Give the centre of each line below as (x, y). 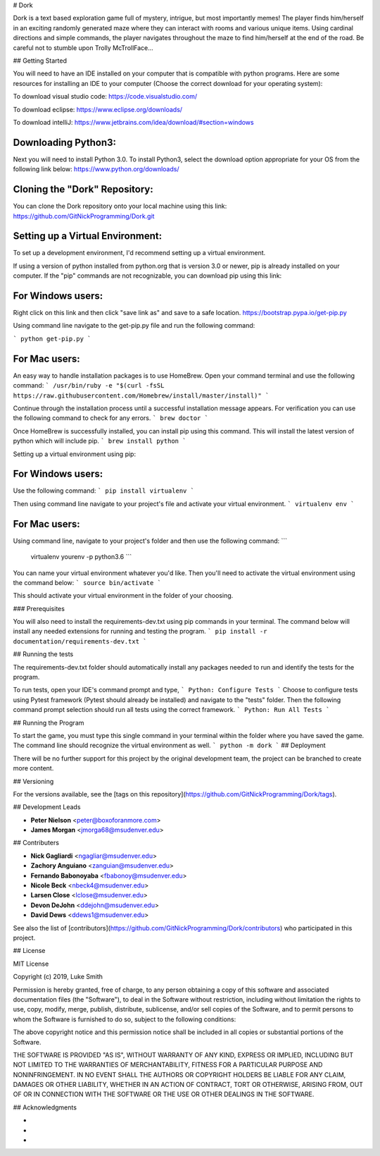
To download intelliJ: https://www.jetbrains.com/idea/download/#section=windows (133, 122)
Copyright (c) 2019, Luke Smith (58, 977)
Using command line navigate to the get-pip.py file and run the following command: (134, 326)
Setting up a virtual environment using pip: (75, 454)
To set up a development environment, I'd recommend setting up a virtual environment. (139, 253)
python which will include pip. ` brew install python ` (100, 441)
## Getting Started (40, 61)
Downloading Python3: (64, 142)
